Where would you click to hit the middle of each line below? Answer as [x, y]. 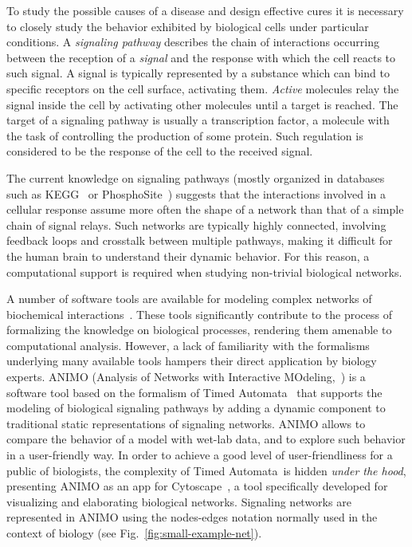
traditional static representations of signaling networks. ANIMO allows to [186, 423]
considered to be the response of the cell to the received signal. [160, 151]
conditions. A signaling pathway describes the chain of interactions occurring [193, 42]
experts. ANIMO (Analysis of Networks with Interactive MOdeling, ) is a [186, 377]
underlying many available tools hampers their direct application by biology [192, 361]
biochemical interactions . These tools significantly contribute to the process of [199, 314]
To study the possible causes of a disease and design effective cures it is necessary [205, 10]
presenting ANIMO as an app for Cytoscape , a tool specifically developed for [197, 486]
